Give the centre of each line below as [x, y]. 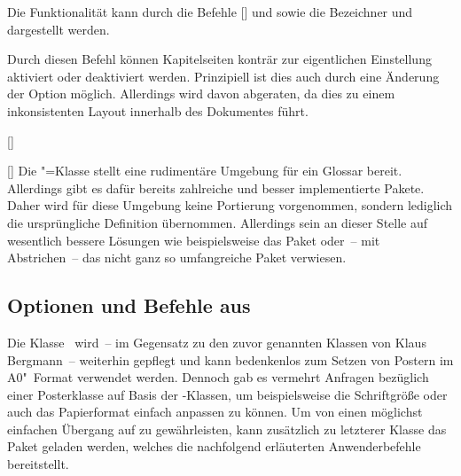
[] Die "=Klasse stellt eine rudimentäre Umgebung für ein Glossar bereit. [205, 171]
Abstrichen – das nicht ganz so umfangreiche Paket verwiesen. [177, 258]
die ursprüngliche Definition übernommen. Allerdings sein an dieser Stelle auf [218, 222]
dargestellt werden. [59, 29]
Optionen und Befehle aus [129, 305]
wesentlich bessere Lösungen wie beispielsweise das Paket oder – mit [194, 240]
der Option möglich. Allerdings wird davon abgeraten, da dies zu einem [201, 94]
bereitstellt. [38, 464]
